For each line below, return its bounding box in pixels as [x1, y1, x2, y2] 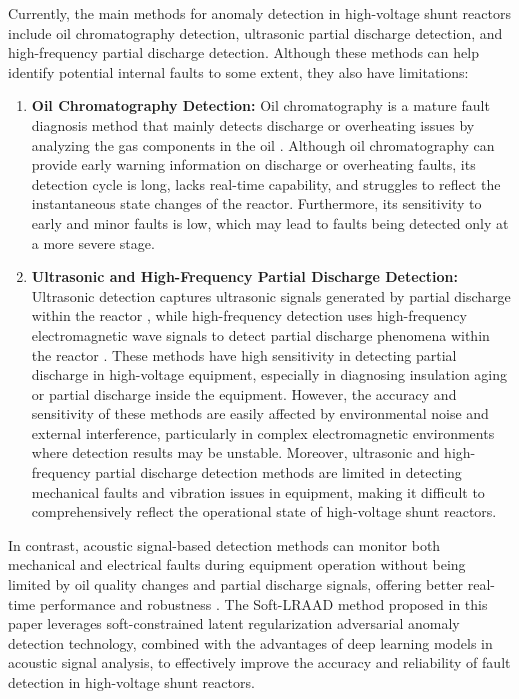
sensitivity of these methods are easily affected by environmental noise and [31, 403, 489, 424]
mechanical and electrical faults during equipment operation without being [8, 554, 466, 575]
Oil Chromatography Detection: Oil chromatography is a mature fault [31, 95, 490, 116]
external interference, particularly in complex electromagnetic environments [31, 422, 495, 443]
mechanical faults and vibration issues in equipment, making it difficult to [31, 481, 485, 502]
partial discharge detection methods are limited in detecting [95, 462, 462, 483]
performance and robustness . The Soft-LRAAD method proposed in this [39, 593, 488, 614]
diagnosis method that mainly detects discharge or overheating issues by [31, 114, 475, 135]
